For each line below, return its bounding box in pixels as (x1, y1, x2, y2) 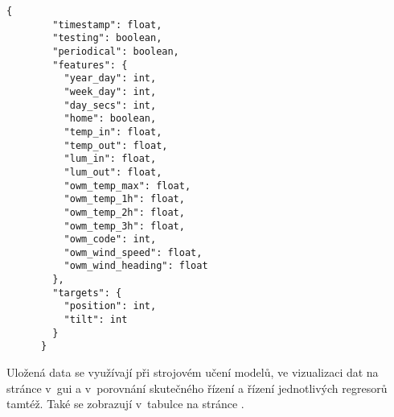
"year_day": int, (64, 72, 157, 85)
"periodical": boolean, (52, 45, 179, 57)
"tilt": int (64, 314, 128, 326)
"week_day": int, (64, 85, 157, 97)
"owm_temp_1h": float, (64, 193, 185, 205)
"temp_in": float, (64, 126, 162, 138)
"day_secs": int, (64, 99, 157, 111)
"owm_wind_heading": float (64, 260, 208, 272)
